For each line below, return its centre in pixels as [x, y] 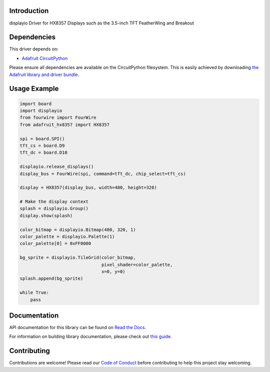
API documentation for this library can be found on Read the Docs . [78, 327]
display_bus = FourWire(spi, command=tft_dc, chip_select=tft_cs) [103, 173]
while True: [34, 293]
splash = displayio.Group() [54, 208]
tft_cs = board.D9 [42, 145]
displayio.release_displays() [57, 167]
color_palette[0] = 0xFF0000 [55, 243]
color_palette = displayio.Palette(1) [67, 237]
